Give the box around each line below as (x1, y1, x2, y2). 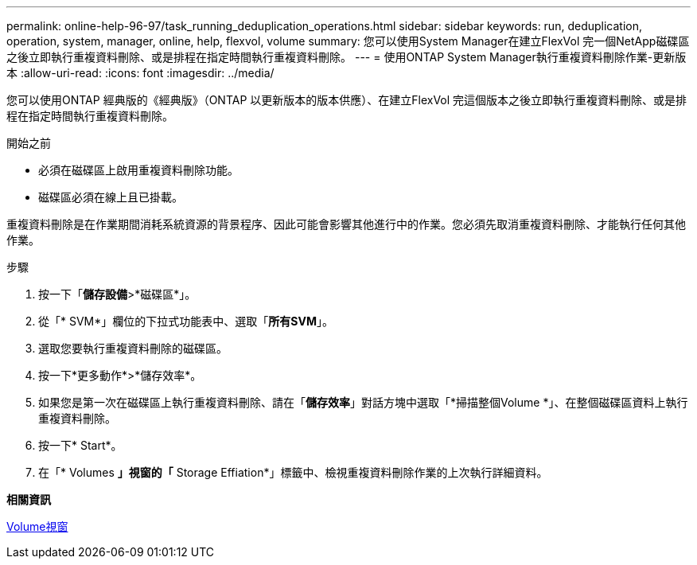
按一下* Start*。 (38, 438, 123, 452)
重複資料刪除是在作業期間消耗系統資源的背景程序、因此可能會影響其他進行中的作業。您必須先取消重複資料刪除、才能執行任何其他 (6, 217, 686, 231)
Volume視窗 (6, 520, 68, 533)
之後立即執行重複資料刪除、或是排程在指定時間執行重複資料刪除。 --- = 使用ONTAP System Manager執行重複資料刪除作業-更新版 (6, 50, 687, 64)
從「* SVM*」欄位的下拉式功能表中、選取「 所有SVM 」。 (38, 314, 333, 328)
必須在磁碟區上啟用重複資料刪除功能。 (38, 163, 239, 177)
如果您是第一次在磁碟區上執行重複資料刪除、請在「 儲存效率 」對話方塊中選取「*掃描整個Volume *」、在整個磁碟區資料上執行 (38, 395, 688, 409)
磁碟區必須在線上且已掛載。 (38, 190, 183, 204)
